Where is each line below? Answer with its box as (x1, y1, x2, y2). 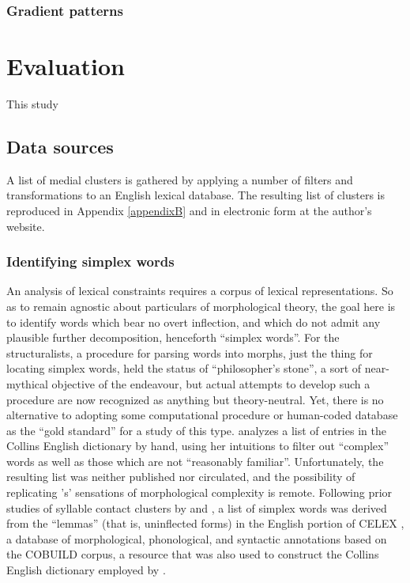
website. (6, 218, 45, 234)
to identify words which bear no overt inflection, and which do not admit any (6, 313, 381, 330)
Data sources (6, 134, 114, 158)
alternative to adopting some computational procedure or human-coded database (6, 407, 398, 423)
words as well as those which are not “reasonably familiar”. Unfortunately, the (6, 452, 384, 469)
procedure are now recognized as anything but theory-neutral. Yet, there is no (6, 391, 384, 407)
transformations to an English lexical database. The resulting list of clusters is (6, 187, 385, 203)
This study (6, 95, 58, 112)
